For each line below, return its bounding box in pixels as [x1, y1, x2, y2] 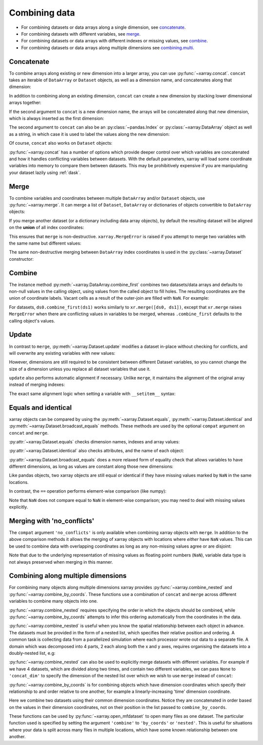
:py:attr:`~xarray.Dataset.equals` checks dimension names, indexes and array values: [9, 439, 180, 444]
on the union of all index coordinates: [9, 225, 84, 230]
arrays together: [9, 100, 41, 106]
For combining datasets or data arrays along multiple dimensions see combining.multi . [21, 44, 194, 51]
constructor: [9, 256, 34, 262]
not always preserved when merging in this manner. [9, 559, 113, 565]
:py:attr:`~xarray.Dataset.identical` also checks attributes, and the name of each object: [9, 448, 185, 454]
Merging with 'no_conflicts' [9, 516, 94, 525]
